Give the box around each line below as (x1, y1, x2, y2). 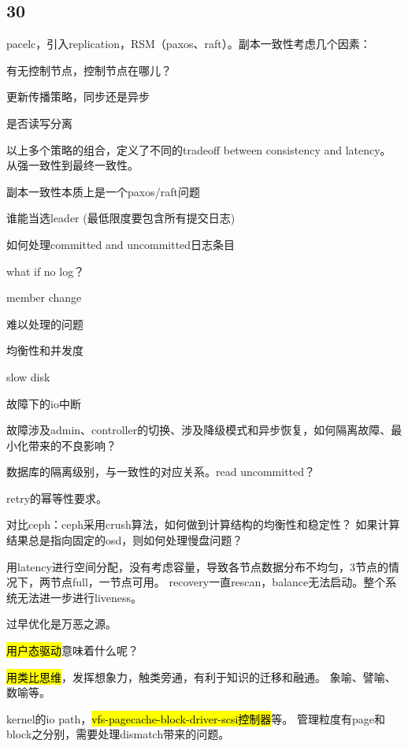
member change (6, 289, 82, 306)
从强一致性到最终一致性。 (6, 157, 139, 173)
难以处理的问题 (6, 315, 83, 332)
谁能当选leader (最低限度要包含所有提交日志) (6, 210, 236, 226)
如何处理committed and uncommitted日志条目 (6, 236, 236, 252)
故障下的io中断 (6, 395, 81, 411)
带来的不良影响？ (28, 437, 117, 453)
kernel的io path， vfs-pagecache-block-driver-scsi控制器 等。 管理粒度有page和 (6, 710, 386, 727)
